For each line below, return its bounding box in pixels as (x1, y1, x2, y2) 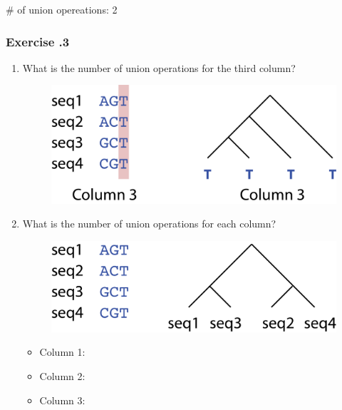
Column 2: (39, 369, 85, 384)
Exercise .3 (6, 32, 70, 50)
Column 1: (39, 344, 85, 359)
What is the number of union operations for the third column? (22, 60, 296, 75)
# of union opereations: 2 (6, 2, 118, 16)
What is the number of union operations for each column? (22, 216, 276, 231)
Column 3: (39, 392, 85, 407)
